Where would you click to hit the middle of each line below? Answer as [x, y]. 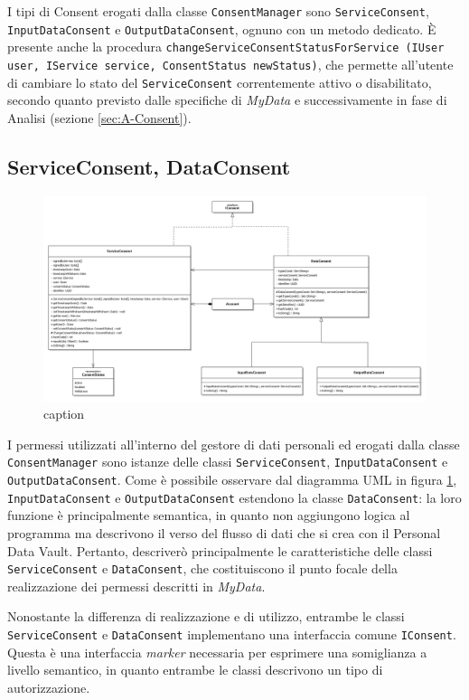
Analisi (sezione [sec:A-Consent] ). [99, 117]
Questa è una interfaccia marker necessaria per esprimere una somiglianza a [217, 652]
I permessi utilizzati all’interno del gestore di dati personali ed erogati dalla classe [234, 444]
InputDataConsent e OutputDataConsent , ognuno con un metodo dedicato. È [222, 28]
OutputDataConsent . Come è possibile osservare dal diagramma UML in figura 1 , [232, 480]
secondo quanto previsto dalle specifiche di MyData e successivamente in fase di [227, 100]
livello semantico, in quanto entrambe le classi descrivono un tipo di [195, 670]
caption [64, 414]
